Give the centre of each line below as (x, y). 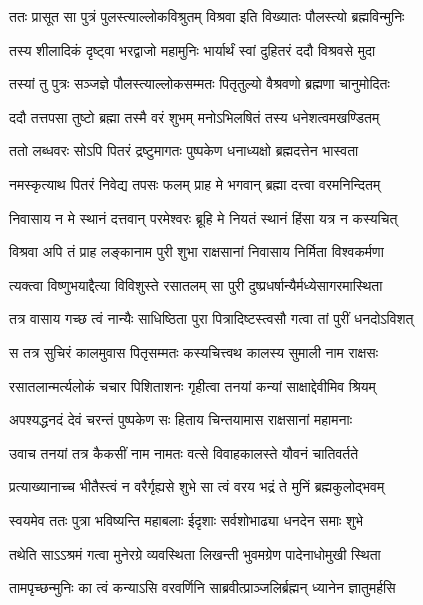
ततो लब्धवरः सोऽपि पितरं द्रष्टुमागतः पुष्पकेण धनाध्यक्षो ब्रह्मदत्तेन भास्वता (184, 150)
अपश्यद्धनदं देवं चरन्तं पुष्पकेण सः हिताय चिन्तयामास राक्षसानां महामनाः (180, 419)
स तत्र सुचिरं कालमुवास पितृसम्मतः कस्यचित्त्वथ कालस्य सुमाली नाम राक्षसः (193, 351)
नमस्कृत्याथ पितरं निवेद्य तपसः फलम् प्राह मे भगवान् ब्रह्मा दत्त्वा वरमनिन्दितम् (195, 183)
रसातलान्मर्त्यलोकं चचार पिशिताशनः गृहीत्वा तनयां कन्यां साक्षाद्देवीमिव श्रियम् (192, 385)
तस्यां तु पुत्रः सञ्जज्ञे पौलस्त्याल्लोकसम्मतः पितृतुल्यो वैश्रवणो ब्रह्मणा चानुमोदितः (199, 83)
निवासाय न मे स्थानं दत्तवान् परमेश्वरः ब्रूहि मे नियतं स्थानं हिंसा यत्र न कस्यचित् (203, 217)
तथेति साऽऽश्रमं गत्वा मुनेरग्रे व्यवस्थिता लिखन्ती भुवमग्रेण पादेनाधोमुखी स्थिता (195, 553)
